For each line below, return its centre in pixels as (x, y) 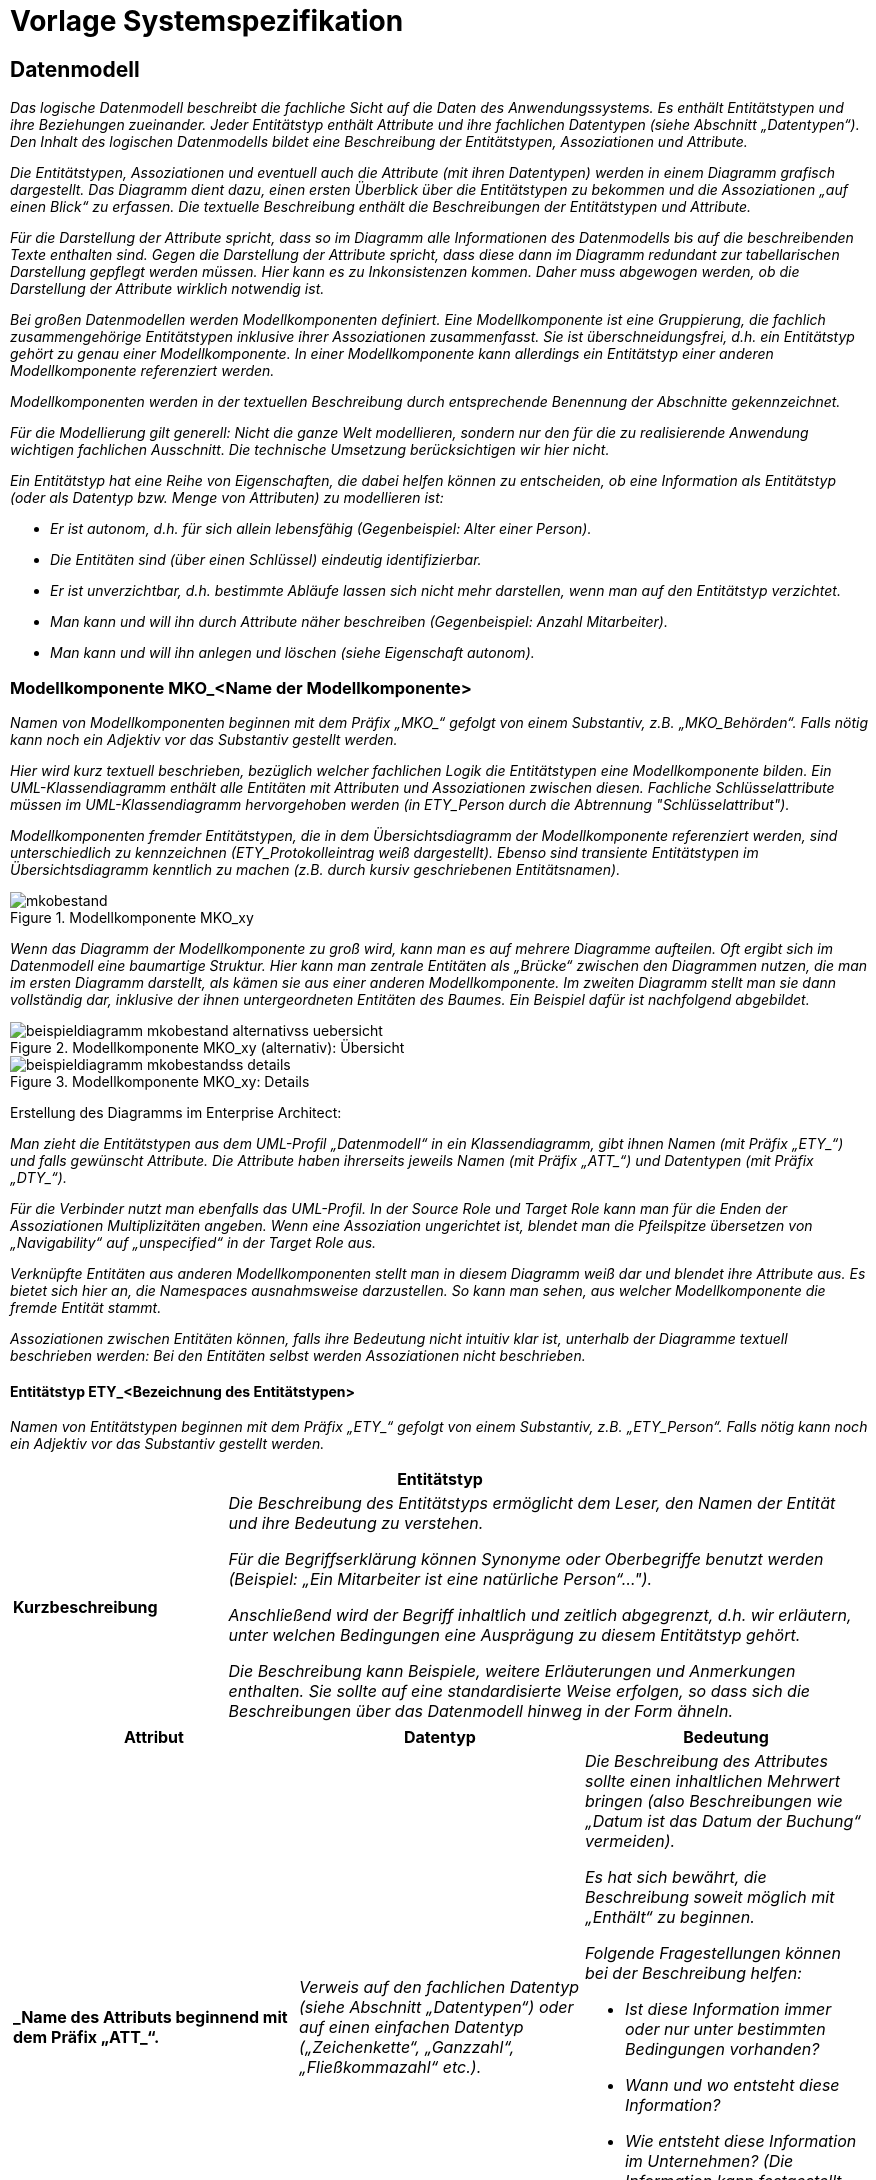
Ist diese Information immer (728, 2009)
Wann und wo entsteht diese (732, 2085)
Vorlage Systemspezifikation (207, 21)
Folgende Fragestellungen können (712, 1953)
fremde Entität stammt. (86, 1307)
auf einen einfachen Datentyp (411, 2027)
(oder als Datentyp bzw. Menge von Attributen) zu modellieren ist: (227, 498)
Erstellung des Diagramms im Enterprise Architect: (176, 1112)
